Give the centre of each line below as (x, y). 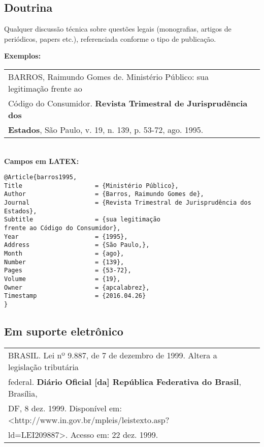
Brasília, (23, 393)
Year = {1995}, (66, 236)
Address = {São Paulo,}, (77, 245)
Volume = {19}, (62, 279)
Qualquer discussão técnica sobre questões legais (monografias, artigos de (118, 29)
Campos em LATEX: (42, 161)
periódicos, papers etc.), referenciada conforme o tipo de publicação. (110, 38)
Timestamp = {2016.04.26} (75, 296)
